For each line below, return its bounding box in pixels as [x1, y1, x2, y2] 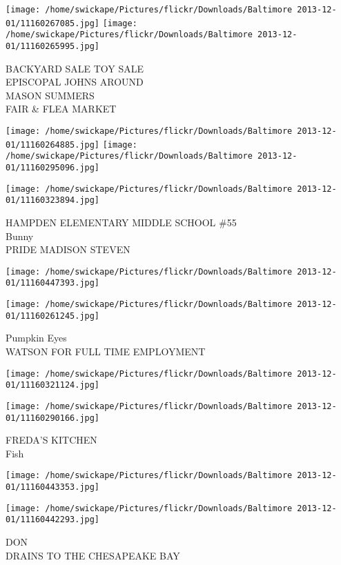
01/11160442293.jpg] [6, 515, 100, 525]
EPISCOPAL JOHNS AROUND [6, 75, 144, 89]
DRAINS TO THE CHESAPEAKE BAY [6, 548, 180, 562]
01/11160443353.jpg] [6, 482, 100, 492]
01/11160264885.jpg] [6, 139, 100, 150]
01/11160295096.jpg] [6, 162, 100, 172]
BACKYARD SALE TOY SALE [6, 61, 144, 75]
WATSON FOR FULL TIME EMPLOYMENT [6, 344, 206, 358]
